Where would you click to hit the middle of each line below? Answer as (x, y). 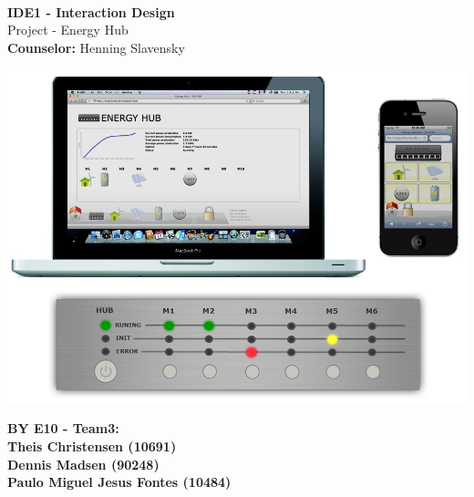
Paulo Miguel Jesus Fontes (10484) (119, 482)
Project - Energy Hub (68, 30)
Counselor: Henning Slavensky (96, 47)
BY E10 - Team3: (63, 428)
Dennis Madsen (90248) (83, 464)
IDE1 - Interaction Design (91, 11)
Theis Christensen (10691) (92, 445)
